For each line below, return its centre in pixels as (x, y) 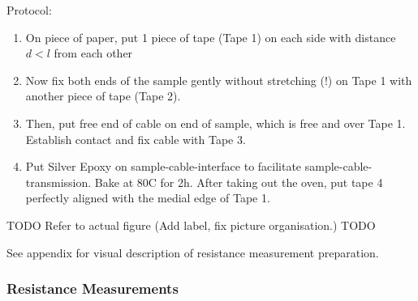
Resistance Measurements (93, 288)
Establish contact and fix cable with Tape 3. (136, 139)
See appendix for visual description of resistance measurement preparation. (193, 252)
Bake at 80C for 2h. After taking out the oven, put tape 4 (239, 182)
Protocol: (29, 10)
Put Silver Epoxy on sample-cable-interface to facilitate (164, 166)
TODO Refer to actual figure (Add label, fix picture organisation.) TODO (191, 225)
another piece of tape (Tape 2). (103, 96)
